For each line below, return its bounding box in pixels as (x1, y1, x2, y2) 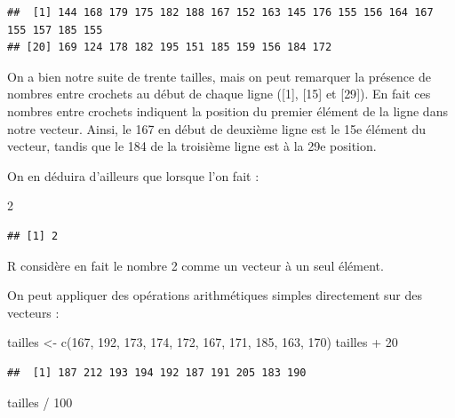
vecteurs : (7, 303, 60, 321)
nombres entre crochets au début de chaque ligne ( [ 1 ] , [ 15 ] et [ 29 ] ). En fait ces (7, 84, 431, 103)
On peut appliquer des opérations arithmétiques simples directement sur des (7, 286, 423, 304)
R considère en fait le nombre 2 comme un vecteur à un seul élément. (7, 256, 384, 274)
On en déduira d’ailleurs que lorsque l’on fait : (7, 166, 259, 185)
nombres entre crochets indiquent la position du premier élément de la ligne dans (7, 101, 448, 120)
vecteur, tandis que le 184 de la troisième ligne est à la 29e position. (7, 137, 377, 155)
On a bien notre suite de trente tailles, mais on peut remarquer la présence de (7, 67, 431, 85)
